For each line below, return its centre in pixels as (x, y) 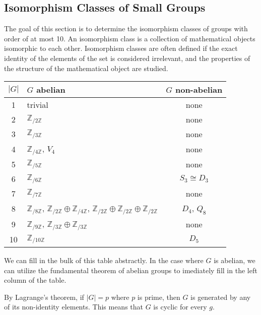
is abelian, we (235, 260)
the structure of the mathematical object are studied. (86, 68)
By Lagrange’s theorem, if (44, 297)
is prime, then (159, 297)
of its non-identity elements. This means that (74, 307)
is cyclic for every (180, 307)
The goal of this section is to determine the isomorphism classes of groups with (126, 28)
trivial (38, 105)
